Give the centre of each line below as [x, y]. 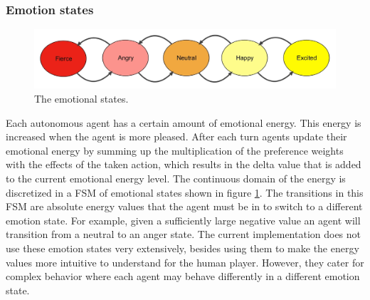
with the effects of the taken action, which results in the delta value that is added [184, 164]
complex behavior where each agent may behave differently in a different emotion [183, 276]
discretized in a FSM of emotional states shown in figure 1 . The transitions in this [185, 192]
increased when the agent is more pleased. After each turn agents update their [176, 136]
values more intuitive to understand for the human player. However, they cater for [185, 262]
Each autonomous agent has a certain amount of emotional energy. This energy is [184, 122]
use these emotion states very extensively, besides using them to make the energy [183, 248]
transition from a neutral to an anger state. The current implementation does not [184, 234]
